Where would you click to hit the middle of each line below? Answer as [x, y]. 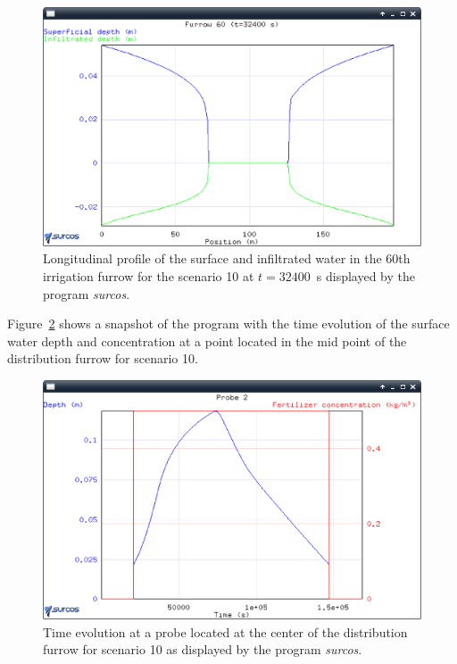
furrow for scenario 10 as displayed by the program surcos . [203, 649]
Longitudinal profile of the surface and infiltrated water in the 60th [227, 258]
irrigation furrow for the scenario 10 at [149, 276]
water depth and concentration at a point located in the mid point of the [207, 340]
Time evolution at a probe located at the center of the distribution [225, 631]
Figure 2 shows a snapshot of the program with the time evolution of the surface [228, 324]
